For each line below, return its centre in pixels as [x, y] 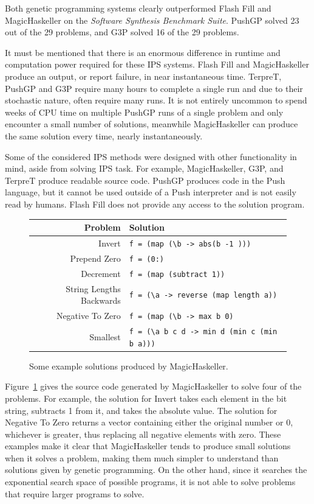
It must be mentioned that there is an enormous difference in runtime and [143, 52]
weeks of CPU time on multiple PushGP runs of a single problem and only [144, 112]
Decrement [101, 273]
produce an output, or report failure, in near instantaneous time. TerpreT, [143, 76]
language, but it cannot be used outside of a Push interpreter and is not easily [151, 192]
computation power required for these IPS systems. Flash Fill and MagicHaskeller [157, 64]
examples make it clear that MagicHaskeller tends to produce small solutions [148, 446]
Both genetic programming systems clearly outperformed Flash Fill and [138, 8]
